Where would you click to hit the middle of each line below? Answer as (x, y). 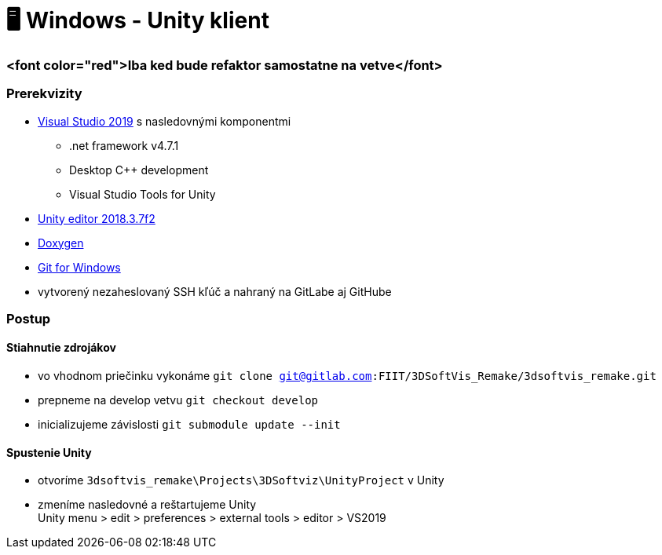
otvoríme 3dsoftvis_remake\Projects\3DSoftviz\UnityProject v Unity (241, 480)
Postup (29, 318)
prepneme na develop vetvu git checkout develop (178, 400)
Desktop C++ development (139, 170)
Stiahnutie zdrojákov (61, 348)
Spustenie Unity (49, 452)
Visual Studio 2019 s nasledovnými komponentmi (165, 121)
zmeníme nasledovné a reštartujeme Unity (147, 505)
